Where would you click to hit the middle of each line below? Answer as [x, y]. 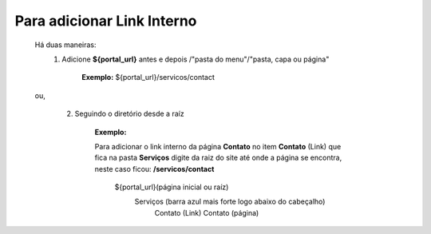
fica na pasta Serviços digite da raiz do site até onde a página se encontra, [218, 158]
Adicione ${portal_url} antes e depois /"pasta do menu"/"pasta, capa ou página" [196, 59]
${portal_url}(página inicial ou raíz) [172, 187]
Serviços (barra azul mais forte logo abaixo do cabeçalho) [230, 202]
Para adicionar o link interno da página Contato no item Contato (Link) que [218, 146]
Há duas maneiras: [65, 45]
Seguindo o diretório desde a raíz [129, 114]
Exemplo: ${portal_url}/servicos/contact [148, 77]
